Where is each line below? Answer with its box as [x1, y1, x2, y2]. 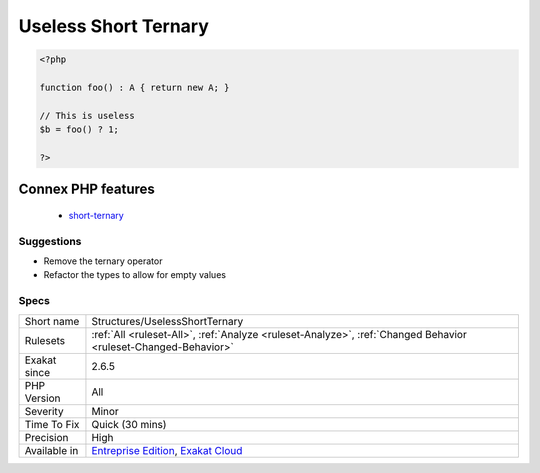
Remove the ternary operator [43, 255, 163, 267]
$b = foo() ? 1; [39, 124, 120, 135]
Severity [24, 404, 64, 418]
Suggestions [18, 234, 82, 248]
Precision [24, 430, 69, 444]
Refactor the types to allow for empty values [43, 269, 227, 281]
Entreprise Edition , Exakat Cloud [91, 443, 243, 457]
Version [24, 391, 61, 405]
